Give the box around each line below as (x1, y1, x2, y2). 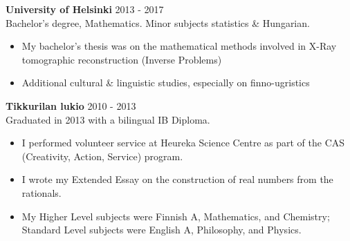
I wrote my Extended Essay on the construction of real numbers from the (21, 172, 333, 186)
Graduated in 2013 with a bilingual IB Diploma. (6, 112, 210, 126)
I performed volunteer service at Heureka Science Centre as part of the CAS (21, 135, 345, 150)
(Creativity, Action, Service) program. (21, 148, 183, 163)
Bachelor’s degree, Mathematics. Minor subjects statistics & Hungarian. (6, 15, 310, 30)
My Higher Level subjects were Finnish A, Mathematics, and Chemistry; (21, 209, 330, 223)
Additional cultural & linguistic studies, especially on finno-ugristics (21, 75, 310, 90)
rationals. (21, 185, 62, 200)
